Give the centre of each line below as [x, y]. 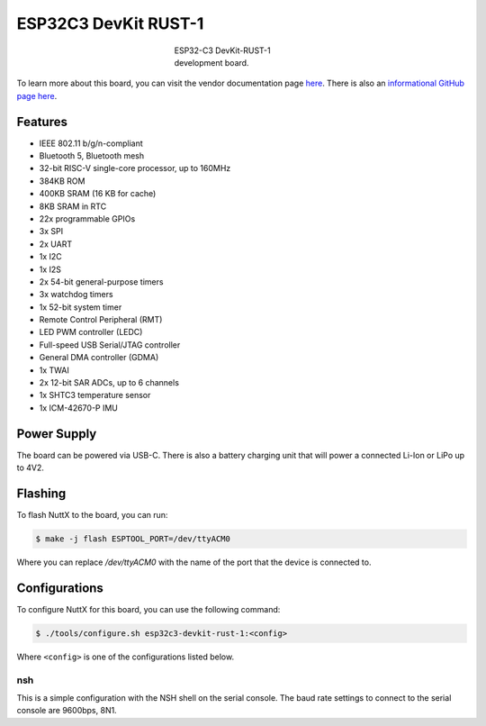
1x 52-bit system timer [81, 307]
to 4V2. [31, 467]
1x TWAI [54, 370]
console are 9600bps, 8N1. [67, 711]
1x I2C [50, 257]
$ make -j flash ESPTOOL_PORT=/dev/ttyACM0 [133, 539]
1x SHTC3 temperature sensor [95, 395]
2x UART [55, 244]
